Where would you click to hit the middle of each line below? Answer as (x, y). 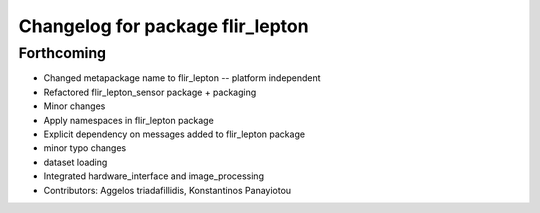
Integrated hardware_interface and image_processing (154, 176)
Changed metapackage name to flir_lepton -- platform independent (182, 78)
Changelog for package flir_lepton (163, 26)
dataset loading (75, 162)
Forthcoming (62, 53)
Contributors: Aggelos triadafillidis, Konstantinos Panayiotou (167, 190)
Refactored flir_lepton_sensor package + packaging (150, 92)
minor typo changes (85, 148)
